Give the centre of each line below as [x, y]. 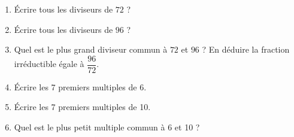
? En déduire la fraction [246, 49]
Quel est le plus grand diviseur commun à [91, 49]
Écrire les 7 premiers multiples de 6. [80, 86]
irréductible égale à [49, 64]
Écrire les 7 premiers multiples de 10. [82, 107]
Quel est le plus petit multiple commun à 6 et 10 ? [107, 127]
